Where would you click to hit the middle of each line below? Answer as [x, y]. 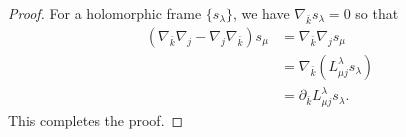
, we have [261, 13]
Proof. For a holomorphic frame [105, 13]
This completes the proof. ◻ [96, 120]
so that [377, 13]
